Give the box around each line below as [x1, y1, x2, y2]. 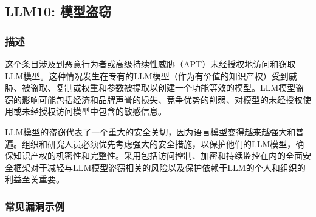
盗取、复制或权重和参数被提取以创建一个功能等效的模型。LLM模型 [30, 81, 296, 94]
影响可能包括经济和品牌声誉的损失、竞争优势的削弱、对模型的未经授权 [21, 93, 303, 105]
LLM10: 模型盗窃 [5, 2, 111, 21]
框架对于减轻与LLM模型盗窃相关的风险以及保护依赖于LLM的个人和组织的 [13, 161, 306, 173]
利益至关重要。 [5, 173, 64, 185]
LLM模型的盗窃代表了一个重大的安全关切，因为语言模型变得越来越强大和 [5, 125, 296, 138]
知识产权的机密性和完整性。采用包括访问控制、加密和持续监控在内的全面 [13, 149, 303, 162]
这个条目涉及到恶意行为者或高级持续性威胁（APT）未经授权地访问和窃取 [5, 58, 296, 70]
